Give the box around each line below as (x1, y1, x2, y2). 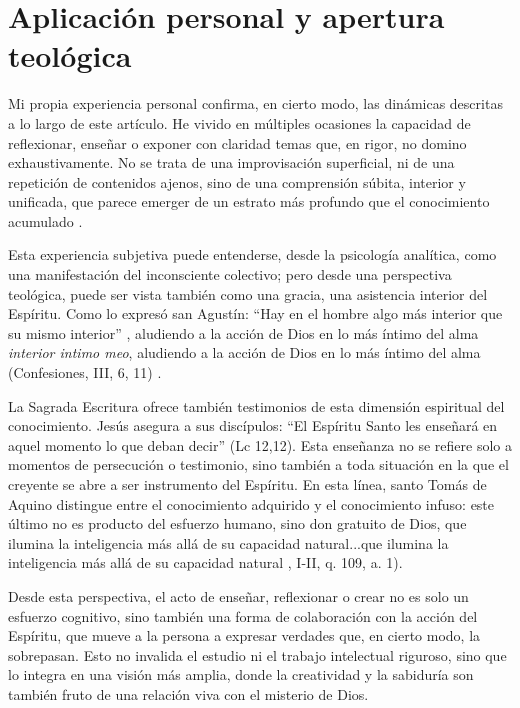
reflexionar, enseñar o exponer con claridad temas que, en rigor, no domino (8, 132, 467, 153)
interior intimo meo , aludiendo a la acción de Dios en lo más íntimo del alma (8, 342, 481, 363)
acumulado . (8, 210, 83, 231)
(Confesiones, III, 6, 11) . (8, 362, 162, 383)
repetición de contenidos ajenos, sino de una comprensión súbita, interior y (8, 171, 466, 192)
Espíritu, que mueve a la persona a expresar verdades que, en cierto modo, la (8, 625, 481, 646)
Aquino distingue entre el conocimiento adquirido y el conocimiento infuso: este (8, 493, 495, 514)
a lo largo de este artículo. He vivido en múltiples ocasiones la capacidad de (8, 112, 471, 133)
